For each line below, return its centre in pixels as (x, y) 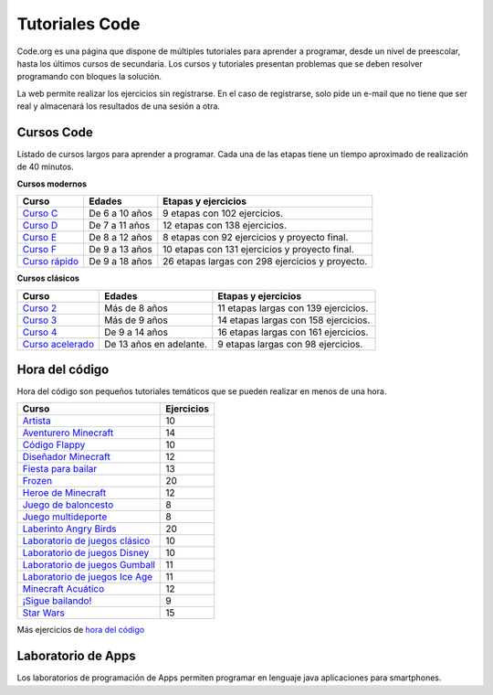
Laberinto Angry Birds (69, 529)
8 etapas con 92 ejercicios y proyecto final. (256, 238)
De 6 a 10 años (120, 213)
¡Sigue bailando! (57, 601)
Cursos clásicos (48, 278)
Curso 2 (40, 308)
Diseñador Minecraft (67, 457)
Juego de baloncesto (68, 505)
